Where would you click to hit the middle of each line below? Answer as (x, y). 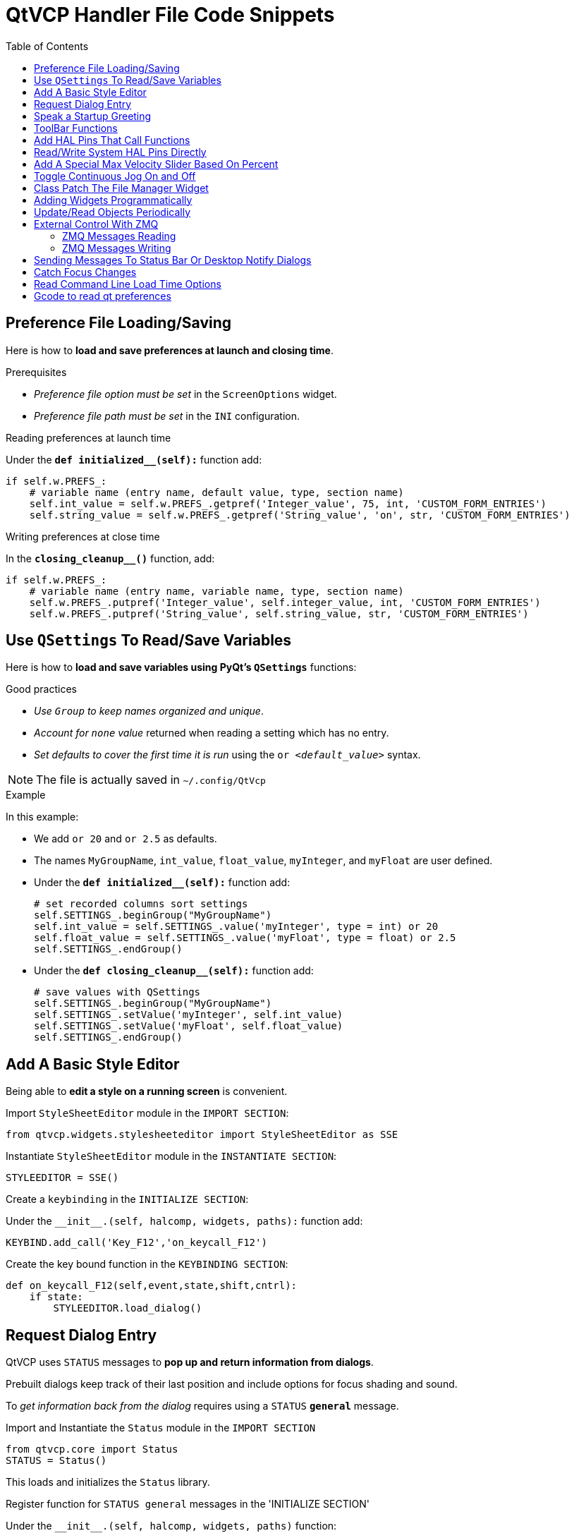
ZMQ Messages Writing (117, 248)
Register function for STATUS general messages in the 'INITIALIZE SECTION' (188, 1504)
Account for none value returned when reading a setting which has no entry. (212, 733)
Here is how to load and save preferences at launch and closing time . (170, 350)
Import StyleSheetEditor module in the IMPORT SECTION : (147, 1113)
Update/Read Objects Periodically (112, 212)
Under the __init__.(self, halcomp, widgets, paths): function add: (184, 1221)
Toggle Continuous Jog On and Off (115, 176)
